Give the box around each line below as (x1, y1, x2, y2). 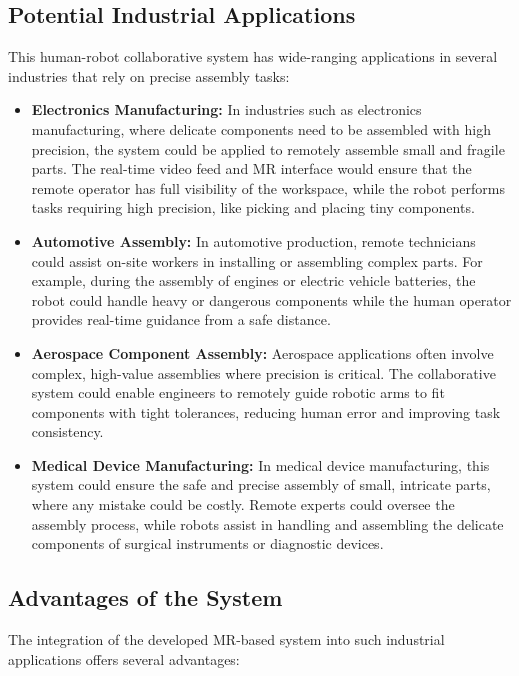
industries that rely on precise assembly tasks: (8, 65, 290, 86)
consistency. (31, 421, 104, 442)
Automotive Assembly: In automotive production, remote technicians (31, 230, 476, 251)
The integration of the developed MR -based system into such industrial (8, 629, 445, 650)
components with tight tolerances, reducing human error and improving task (31, 401, 501, 422)
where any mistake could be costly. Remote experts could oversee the (31, 494, 455, 515)
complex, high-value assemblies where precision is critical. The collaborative (31, 362, 496, 383)
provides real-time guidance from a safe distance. (31, 309, 331, 330)
